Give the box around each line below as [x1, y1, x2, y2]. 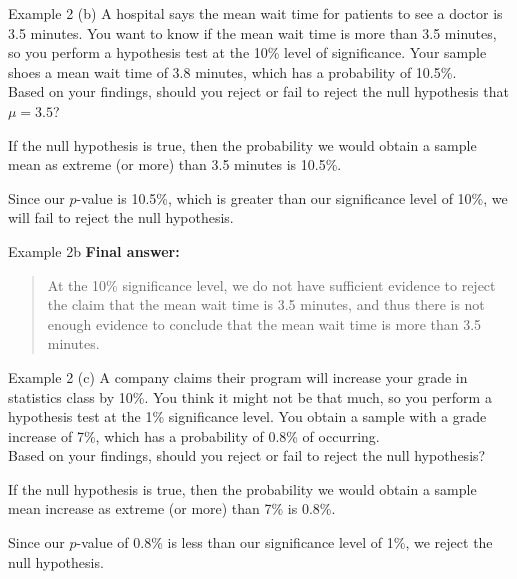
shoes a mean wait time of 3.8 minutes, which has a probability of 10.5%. [8, 61, 457, 82]
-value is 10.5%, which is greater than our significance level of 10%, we [76, 187, 508, 208]
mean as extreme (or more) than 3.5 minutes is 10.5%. [8, 154, 342, 175]
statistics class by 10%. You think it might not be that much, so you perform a [8, 386, 492, 407]
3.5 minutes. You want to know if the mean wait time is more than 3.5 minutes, [8, 22, 497, 43]
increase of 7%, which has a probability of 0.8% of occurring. [8, 425, 380, 446]
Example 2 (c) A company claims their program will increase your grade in [8, 366, 468, 387]
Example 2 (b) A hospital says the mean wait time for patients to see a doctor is [8, 3, 503, 23]
